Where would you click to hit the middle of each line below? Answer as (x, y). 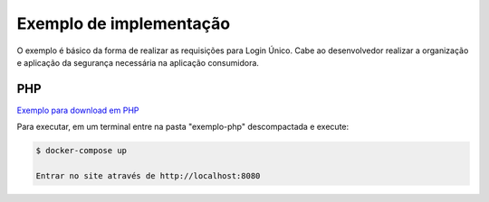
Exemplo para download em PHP (78, 110)
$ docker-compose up (81, 151)
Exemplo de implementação (124, 23)
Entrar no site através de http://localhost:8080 (148, 176)
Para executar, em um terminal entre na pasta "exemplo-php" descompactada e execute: (183, 127)
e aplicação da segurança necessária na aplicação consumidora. (138, 62)
